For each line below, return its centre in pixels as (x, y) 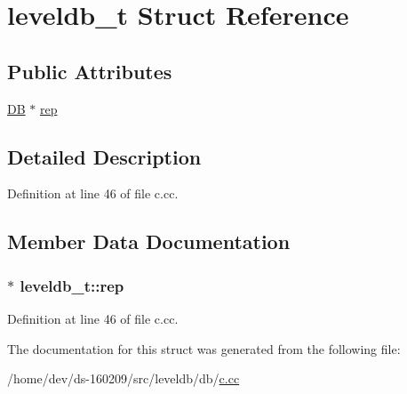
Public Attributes (90, 71)
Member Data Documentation (149, 241)
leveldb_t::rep (72, 285)
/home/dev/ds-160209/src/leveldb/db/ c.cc (124, 378)
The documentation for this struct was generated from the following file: (204, 348)
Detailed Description (104, 156)
